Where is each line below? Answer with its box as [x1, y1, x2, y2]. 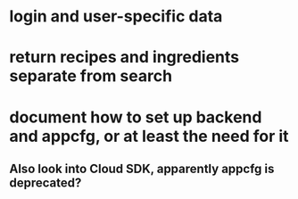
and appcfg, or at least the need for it [9, 126, 289, 146]
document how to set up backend [9, 107, 262, 127]
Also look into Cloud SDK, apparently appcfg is [9, 161, 275, 176]
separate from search [9, 66, 172, 87]
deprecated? [9, 175, 82, 190]
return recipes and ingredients [9, 47, 240, 68]
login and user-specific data [9, 6, 223, 27]
